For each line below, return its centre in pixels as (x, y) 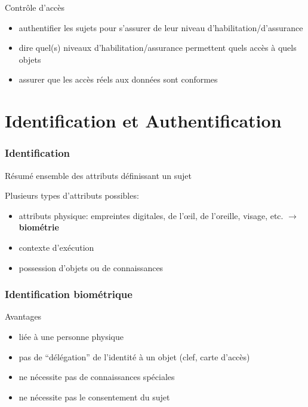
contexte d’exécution (56, 247)
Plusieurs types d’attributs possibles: (72, 195)
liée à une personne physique (71, 336)
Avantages (23, 316)
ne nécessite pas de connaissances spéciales (97, 377)
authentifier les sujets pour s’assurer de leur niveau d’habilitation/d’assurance (161, 27)
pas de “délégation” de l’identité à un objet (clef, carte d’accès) (134, 356)
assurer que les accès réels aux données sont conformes (118, 79)
